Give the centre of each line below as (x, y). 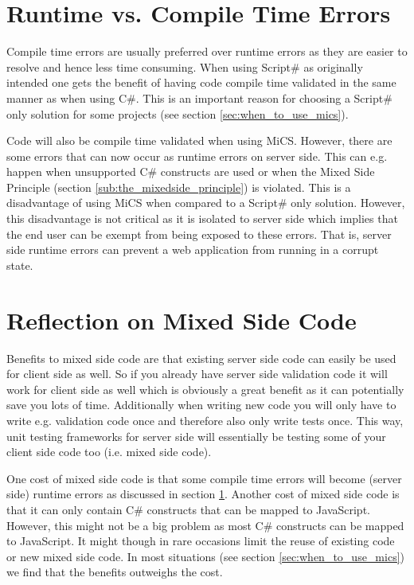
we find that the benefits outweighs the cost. (115, 572)
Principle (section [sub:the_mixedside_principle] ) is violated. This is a (179, 187)
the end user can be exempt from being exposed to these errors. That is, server (199, 234)
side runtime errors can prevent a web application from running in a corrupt (193, 250)
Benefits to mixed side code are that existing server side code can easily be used (201, 358)
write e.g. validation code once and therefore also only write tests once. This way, (205, 420)
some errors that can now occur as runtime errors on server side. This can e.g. (197, 156)
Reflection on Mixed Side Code (182, 320)
